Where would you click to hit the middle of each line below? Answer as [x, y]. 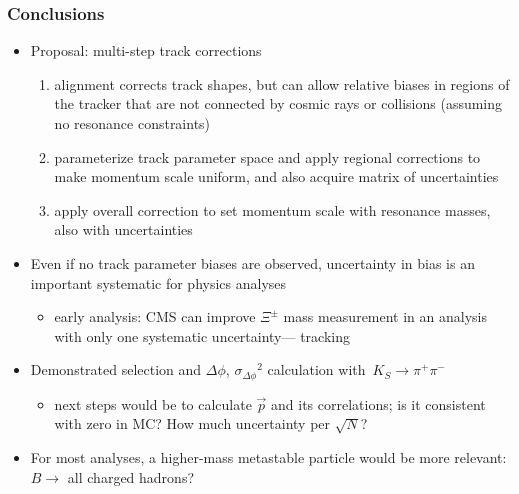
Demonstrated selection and [116, 369]
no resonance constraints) [132, 123]
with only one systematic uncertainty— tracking [202, 335]
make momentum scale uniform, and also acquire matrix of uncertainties [276, 176]
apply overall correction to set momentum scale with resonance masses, [272, 209]
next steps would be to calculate [153, 403]
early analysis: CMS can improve [155, 316]
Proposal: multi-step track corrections [146, 50]
